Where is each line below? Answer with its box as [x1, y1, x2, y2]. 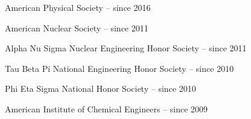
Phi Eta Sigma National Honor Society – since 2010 [5, 82, 196, 95]
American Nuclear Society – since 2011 [5, 21, 148, 34]
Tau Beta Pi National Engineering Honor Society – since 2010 [5, 62, 234, 74]
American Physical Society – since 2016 [5, 1, 151, 13]
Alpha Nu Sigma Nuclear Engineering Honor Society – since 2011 [5, 42, 247, 54]
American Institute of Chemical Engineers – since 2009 [5, 102, 208, 115]
